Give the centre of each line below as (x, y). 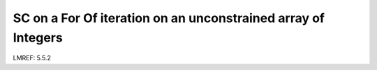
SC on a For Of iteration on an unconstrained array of (169, 18)
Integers (38, 37)
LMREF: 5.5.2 (32, 58)
